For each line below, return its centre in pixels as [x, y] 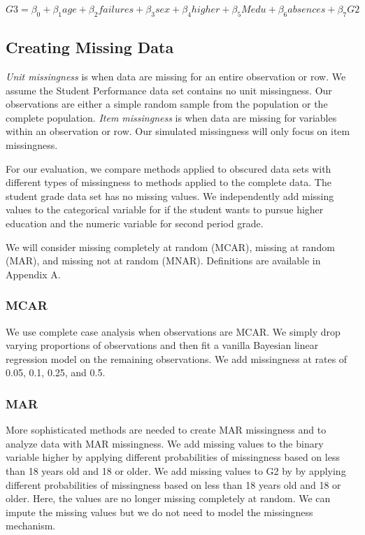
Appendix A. [33, 274]
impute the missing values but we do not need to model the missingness [159, 512]
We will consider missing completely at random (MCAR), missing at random [170, 247]
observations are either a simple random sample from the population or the [167, 104]
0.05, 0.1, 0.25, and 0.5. [56, 372]
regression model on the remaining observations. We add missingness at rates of [177, 358]
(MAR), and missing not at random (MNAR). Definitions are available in [163, 261]
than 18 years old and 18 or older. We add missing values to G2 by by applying [176, 470]
